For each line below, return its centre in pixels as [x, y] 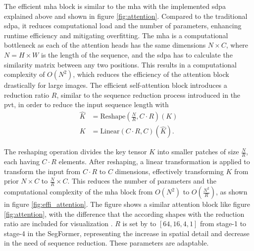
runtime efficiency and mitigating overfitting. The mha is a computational [116, 35]
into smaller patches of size [198, 152]
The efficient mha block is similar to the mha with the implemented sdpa [115, 6]
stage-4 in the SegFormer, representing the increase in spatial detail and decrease [127, 233]
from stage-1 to [223, 223]
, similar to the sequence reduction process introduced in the [149, 94]
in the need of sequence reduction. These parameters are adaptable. [106, 243]
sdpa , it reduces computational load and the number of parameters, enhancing [123, 26]
